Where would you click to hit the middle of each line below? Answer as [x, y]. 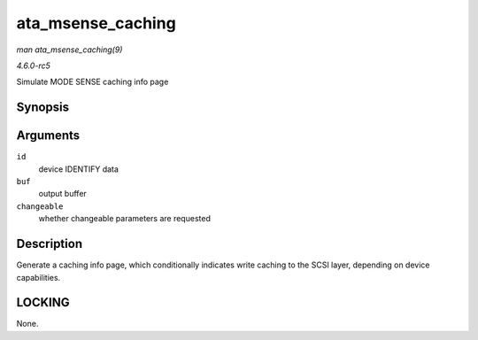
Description [50, 244]
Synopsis [43, 108]
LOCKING [43, 302]
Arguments [48, 136]
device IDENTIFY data [79, 169]
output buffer [63, 194]
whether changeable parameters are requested [125, 219]
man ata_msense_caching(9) [69, 50]
